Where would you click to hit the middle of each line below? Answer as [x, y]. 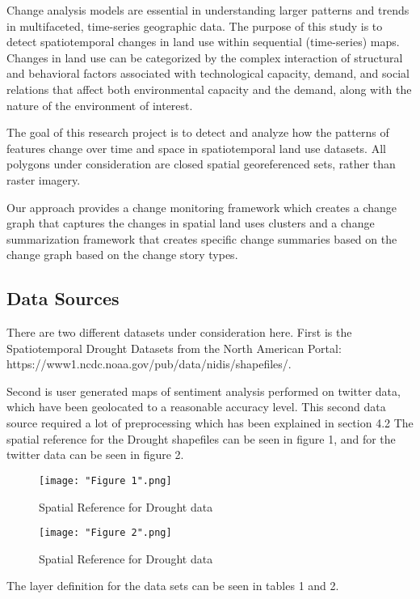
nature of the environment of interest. [100, 105]
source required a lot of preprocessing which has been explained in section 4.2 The [210, 423]
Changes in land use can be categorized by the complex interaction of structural [205, 57]
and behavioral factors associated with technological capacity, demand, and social [208, 73]
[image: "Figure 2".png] [105, 533]
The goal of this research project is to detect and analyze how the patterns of [198, 132]
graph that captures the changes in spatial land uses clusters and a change [191, 223]
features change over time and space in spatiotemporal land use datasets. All [196, 148]
